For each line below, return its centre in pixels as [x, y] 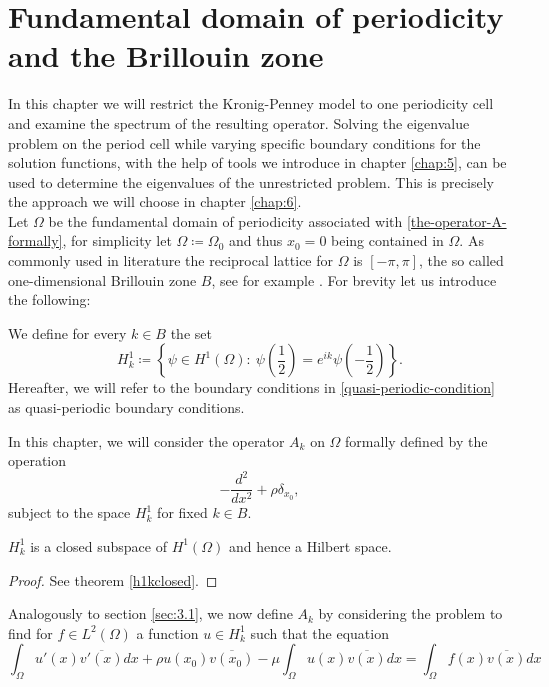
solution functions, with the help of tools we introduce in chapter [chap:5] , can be [257, 162]
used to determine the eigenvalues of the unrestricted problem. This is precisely [251, 181]
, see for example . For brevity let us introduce [354, 279]
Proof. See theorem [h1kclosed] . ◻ [113, 579]
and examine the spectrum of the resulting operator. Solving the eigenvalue [239, 122]
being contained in [387, 240]
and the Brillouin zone [166, 55]
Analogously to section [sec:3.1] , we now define [150, 613]
